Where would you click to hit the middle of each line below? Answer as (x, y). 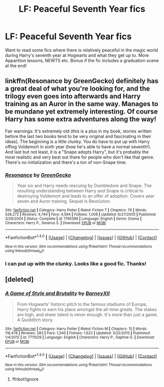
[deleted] (20, 280)
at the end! (16, 66)
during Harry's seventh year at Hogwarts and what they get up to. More (77, 55)
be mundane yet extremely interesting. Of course (82, 112)
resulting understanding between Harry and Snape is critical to (80, 191)
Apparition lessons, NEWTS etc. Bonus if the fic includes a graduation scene (82, 60)
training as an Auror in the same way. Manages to (82, 104)
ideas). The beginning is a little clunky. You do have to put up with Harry (77, 141)
